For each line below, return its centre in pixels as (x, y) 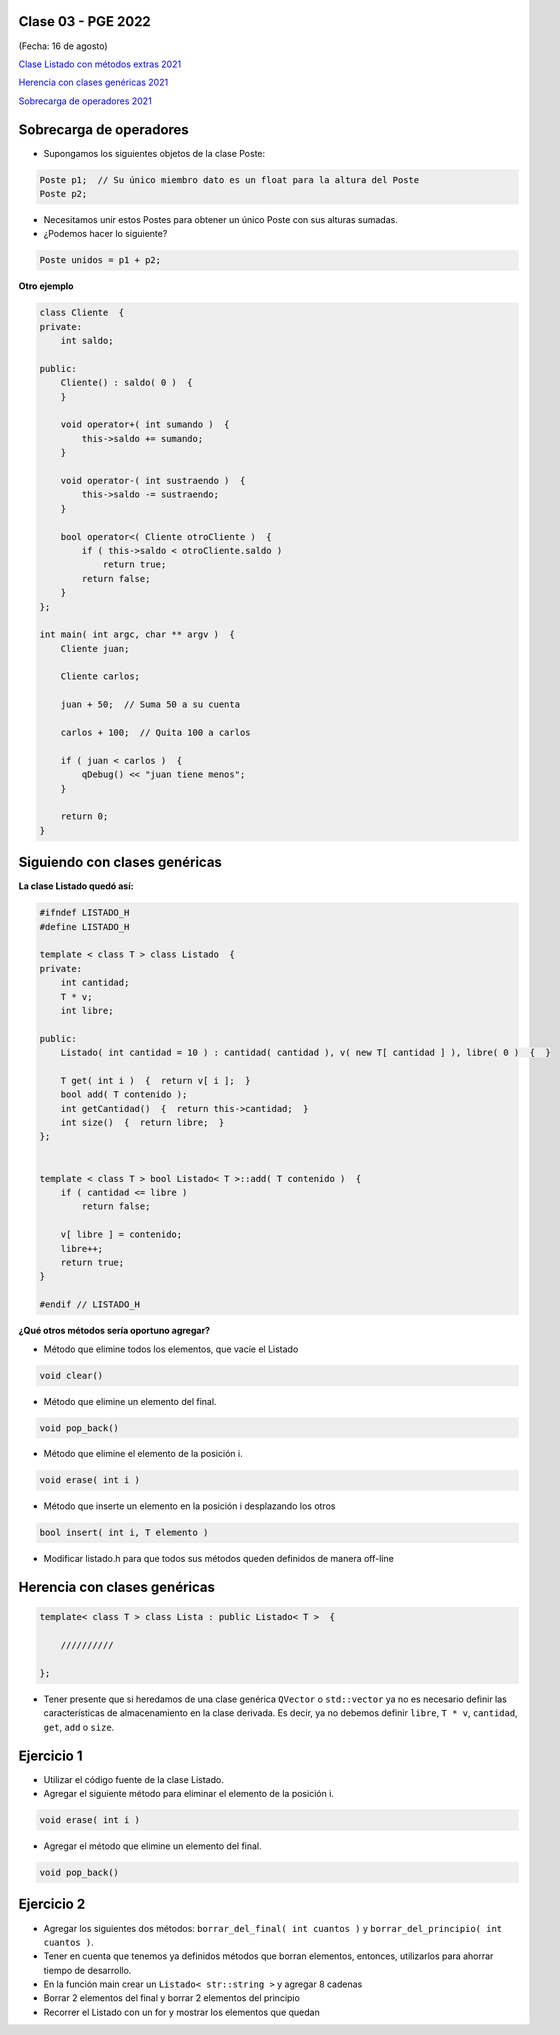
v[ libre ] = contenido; (121, 1234)
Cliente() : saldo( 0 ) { (127, 383)
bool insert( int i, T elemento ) (124, 1533)
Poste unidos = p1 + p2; (100, 260)
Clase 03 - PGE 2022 (85, 21)
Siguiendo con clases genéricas (120, 862)
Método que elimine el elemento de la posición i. (143, 1454)
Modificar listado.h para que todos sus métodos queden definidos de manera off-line (218, 1559)
